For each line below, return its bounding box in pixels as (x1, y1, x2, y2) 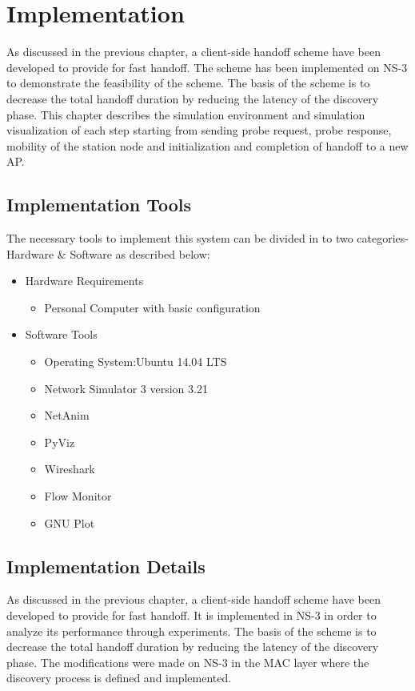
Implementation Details (6, 553, 206, 578)
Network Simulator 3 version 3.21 (44, 380, 208, 396)
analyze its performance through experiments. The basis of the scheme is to (6, 622, 377, 639)
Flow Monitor (44, 488, 112, 504)
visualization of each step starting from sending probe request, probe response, (6, 122, 392, 139)
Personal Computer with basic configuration (44, 299, 261, 315)
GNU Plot (44, 514, 95, 531)
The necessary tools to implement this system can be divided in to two (6, 230, 353, 247)
